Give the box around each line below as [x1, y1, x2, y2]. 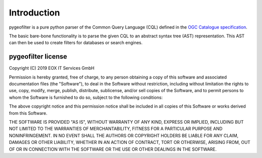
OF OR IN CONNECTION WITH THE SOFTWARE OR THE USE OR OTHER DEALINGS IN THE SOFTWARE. [9, 146, 217, 152]
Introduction [9, 7, 60, 18]
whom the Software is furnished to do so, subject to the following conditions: [9, 95, 163, 100]
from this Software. [9, 110, 48, 116]
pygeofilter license [9, 52, 67, 61]
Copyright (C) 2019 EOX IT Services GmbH [9, 65, 95, 71]
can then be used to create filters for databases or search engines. [9, 40, 143, 46]
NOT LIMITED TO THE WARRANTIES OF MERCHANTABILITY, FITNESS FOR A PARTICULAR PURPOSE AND [9, 126, 223, 132]
